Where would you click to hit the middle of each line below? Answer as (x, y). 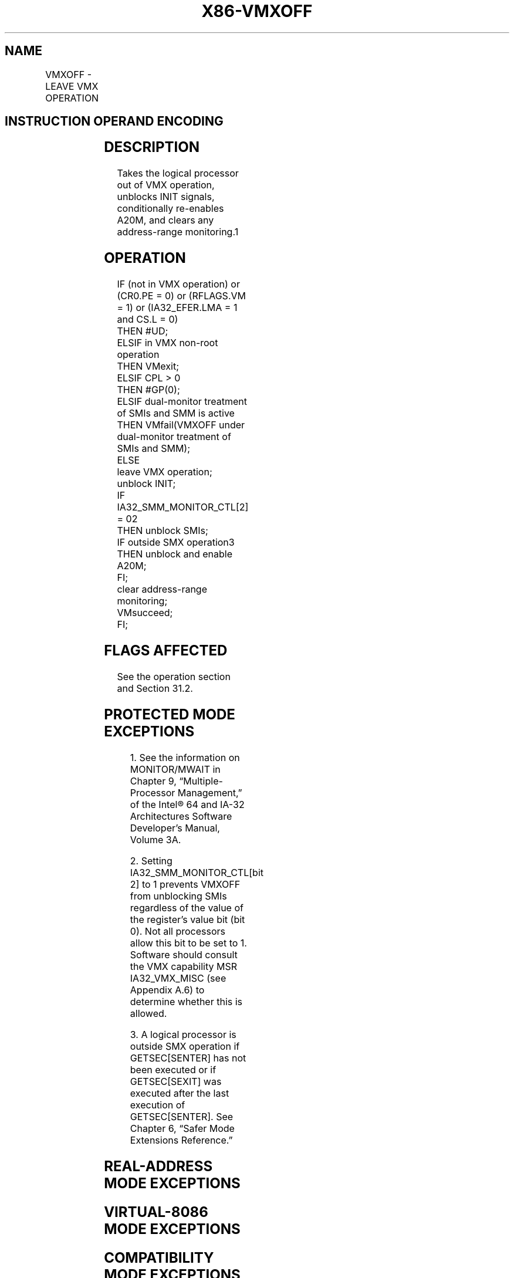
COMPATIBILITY (159, 1257)
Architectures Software (181, 816)
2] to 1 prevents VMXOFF (185, 884)
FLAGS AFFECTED (166, 651)
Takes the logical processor (178, 173)
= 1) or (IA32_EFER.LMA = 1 (177, 308)
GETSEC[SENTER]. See (182, 1116)
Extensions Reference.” (181, 1140)
